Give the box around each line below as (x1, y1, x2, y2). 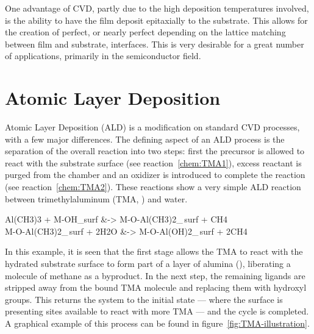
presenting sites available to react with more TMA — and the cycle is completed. (5, 305, 309, 318)
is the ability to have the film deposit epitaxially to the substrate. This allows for (5, 13, 308, 26)
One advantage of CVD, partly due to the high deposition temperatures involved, (5, 2, 309, 14)
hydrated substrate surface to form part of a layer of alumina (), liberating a (5, 257, 291, 270)
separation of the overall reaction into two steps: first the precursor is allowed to (5, 144, 305, 157)
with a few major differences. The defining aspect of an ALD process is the (5, 132, 285, 145)
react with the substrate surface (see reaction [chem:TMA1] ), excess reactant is (5, 156, 302, 169)
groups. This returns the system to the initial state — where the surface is (5, 293, 283, 305)
